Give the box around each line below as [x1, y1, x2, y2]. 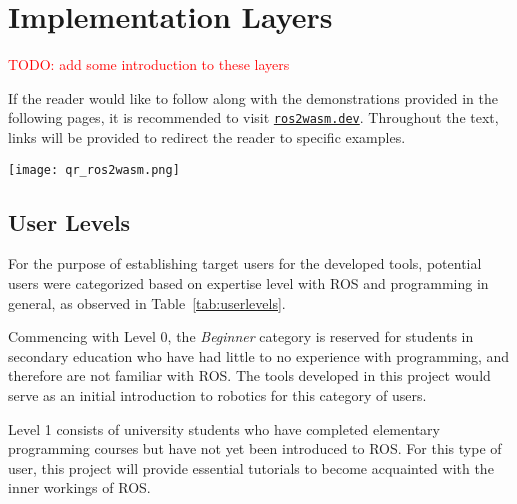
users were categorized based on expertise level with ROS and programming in [8, 273, 489, 294]
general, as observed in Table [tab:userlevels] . [8, 292, 286, 313]
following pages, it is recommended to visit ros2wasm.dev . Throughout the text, [8, 107, 499, 128]
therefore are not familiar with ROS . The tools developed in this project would [8, 365, 491, 386]
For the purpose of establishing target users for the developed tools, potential [8, 253, 482, 274]
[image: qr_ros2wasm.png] [8, 162, 180, 177]
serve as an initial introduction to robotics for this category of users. [8, 384, 427, 405]
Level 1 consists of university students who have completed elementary [8, 418, 440, 439]
